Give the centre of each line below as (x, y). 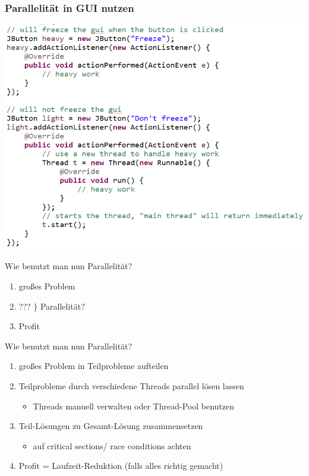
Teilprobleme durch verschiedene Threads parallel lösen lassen (131, 385)
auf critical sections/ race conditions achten (112, 445)
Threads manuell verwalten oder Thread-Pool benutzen (133, 406)
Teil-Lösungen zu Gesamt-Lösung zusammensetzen (111, 426)
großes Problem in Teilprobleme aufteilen (94, 366)
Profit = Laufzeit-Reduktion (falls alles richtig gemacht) (121, 466)
